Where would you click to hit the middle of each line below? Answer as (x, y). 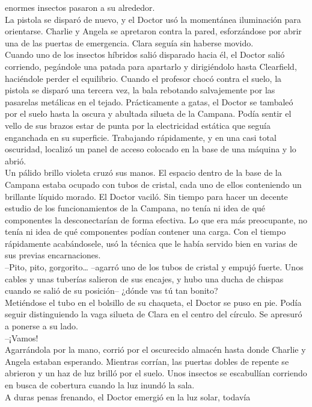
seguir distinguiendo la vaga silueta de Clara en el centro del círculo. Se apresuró (154, 314)
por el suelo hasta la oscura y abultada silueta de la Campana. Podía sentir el (148, 113)
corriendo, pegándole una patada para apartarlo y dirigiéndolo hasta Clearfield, (151, 66)
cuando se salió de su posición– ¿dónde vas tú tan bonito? (112, 290)
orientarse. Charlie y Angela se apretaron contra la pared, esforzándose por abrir (153, 31)
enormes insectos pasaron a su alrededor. (80, 7)
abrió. (16, 160)
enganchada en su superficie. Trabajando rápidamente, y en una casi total (141, 137)
